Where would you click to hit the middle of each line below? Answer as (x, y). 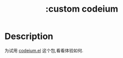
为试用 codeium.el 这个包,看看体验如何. (44, 50)
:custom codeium (82, 9)
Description (29, 36)
